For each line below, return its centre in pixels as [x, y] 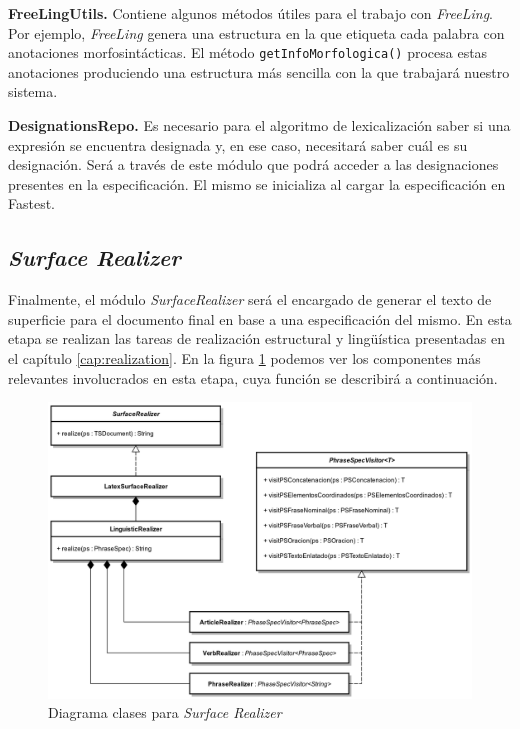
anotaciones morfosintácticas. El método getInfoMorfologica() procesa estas [248, 52]
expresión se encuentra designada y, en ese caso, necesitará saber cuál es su [238, 144]
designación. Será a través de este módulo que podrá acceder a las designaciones [253, 164]
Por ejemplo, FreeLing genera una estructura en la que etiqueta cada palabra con [256, 32]
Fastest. [32, 203]
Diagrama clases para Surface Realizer [165, 712]
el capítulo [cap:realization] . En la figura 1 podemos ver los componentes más [244, 357]
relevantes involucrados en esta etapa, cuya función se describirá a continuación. [253, 377]
